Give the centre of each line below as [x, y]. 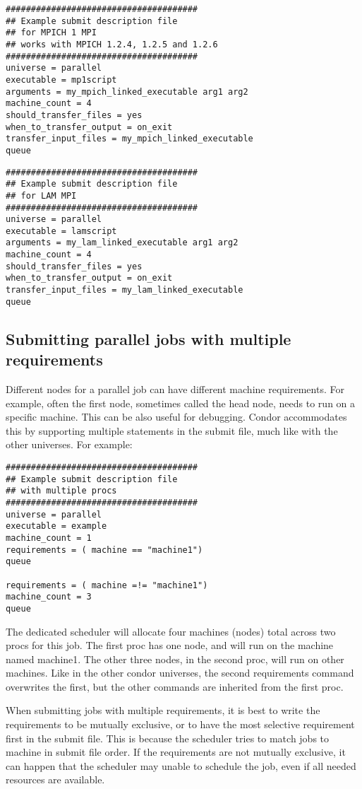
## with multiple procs [61, 491]
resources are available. [55, 779]
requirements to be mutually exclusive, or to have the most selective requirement [180, 724]
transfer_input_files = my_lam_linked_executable [125, 290]
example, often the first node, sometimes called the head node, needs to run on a [181, 403]
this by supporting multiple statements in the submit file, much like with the [172, 430]
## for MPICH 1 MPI [51, 33]
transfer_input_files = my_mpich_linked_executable [129, 139]
